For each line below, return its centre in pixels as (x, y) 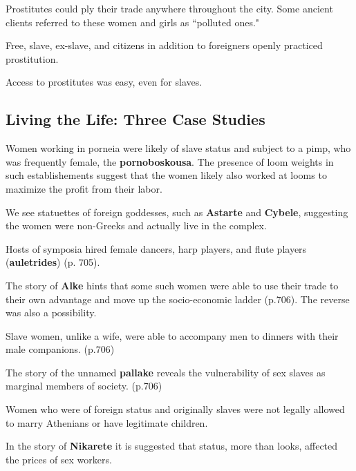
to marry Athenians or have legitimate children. (107, 422)
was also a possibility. (51, 313)
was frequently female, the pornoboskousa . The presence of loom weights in (170, 161)
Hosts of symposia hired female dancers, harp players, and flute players (156, 248)
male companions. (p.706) (60, 349)
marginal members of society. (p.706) (84, 386)
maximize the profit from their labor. (84, 188)
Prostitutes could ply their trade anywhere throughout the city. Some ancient (169, 8)
